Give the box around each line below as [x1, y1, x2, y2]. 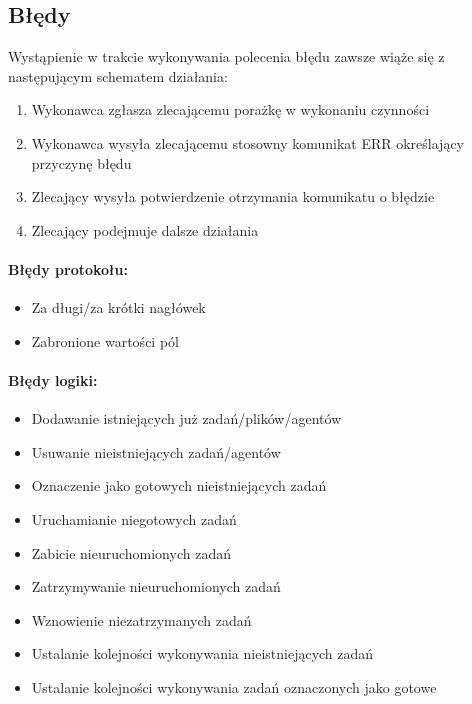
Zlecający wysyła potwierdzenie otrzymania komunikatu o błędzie [31, 186, 435, 207]
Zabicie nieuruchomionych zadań [31, 542, 231, 563]
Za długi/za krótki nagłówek [31, 297, 206, 318]
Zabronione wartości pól [31, 330, 179, 351]
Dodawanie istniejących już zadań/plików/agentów [31, 408, 342, 429]
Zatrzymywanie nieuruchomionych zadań [31, 576, 281, 597]
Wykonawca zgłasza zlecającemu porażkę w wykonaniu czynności [31, 99, 430, 120]
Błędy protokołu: [8, 258, 128, 279]
